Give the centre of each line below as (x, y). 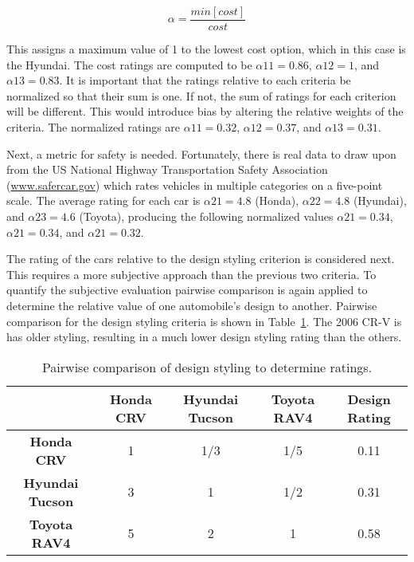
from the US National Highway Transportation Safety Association (167, 169)
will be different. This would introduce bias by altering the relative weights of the (205, 111)
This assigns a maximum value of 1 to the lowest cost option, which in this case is (206, 49)
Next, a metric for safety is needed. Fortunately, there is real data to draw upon (201, 153)
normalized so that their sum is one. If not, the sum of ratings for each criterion (201, 95)
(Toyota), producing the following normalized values (206, 216)
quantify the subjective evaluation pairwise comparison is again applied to (187, 290)
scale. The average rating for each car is (103, 200)
